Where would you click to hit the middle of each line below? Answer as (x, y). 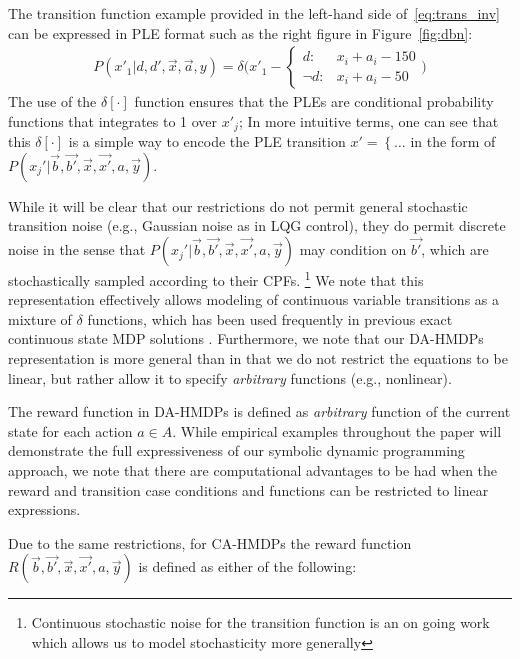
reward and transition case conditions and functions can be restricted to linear (248, 489)
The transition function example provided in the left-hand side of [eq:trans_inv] (254, 13)
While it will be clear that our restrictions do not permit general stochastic (238, 205)
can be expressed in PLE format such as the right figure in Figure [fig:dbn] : (240, 32)
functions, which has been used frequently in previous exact (270, 318)
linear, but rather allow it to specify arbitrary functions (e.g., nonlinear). (230, 377)
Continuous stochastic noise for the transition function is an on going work (260, 622)
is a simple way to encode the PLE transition (207, 141)
